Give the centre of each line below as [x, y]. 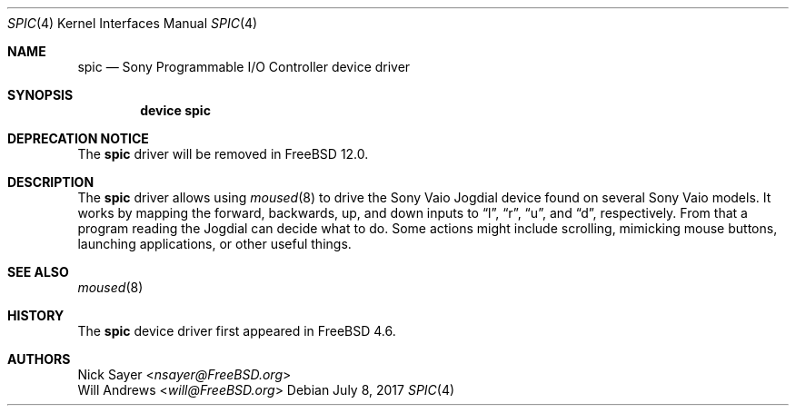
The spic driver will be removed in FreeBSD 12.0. [223, 154]
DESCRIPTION [51, 182]
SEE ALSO [38, 272]
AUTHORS [39, 359]
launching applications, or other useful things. [214, 244]
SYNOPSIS [40, 95]
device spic [175, 110]
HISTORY [36, 315]
